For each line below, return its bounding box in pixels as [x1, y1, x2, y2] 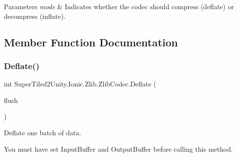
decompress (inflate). [4, 11, 65, 21]
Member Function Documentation [4, 34, 178, 49]
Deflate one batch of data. [4, 127, 81, 137]
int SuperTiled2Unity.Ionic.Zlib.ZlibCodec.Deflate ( [4, 79, 157, 89]
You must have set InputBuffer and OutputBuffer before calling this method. [4, 143, 233, 154]
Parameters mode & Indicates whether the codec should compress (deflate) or [4, 1, 234, 11]
